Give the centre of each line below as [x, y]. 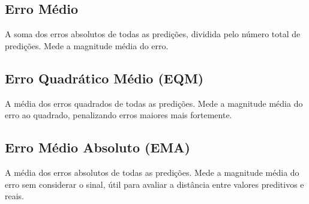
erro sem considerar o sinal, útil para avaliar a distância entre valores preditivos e [154, 184]
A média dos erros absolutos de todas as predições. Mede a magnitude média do [152, 172]
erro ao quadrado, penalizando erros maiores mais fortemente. [118, 115]
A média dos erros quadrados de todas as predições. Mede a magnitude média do [154, 103]
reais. [15, 196]
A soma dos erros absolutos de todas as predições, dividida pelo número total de [153, 34]
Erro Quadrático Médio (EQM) [104, 78]
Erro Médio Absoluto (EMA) [97, 147]
